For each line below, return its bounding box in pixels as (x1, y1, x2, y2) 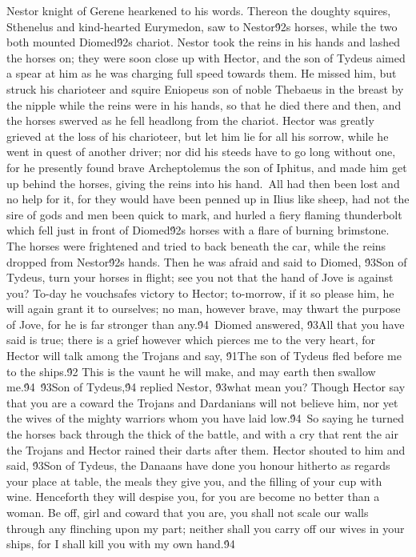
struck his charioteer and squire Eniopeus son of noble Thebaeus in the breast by (6, 80, 404, 97)
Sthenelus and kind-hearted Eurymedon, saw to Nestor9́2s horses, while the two (6, 18, 398, 34)
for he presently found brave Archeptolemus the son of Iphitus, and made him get (6, 158, 407, 175)
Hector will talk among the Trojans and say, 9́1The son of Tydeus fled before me (6, 347, 402, 364)
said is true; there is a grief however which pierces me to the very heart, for (6, 331, 376, 348)
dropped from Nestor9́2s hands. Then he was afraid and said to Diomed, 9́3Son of (6, 253, 407, 270)
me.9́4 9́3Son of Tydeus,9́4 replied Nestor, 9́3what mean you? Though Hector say (6, 379, 406, 395)
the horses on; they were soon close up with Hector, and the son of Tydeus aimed (6, 49, 406, 66)
